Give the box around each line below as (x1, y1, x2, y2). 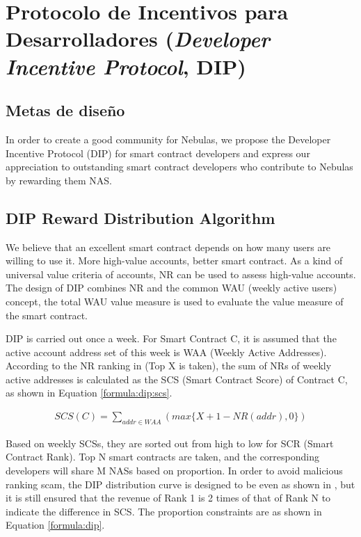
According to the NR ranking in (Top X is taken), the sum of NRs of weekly (6, 358, 332, 373)
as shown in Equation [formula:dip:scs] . (6, 385, 173, 400)
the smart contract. (6, 307, 88, 322)
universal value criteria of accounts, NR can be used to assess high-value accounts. (6, 266, 356, 281)
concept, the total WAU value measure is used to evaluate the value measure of (6, 294, 344, 308)
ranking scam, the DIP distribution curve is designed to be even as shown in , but (6, 476, 355, 491)
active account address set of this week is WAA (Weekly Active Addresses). (6, 344, 327, 359)
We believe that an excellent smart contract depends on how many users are (6, 239, 331, 254)
